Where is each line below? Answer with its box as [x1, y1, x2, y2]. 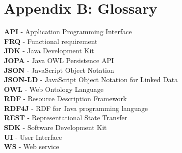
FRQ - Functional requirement [4, 36, 98, 46]
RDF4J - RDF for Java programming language [4, 103, 148, 113]
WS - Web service [4, 141, 59, 152]
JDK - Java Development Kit [4, 45, 94, 56]
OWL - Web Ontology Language [4, 84, 104, 94]
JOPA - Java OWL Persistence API [4, 55, 114, 65]
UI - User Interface [4, 131, 62, 142]
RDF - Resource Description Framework [4, 93, 127, 104]
